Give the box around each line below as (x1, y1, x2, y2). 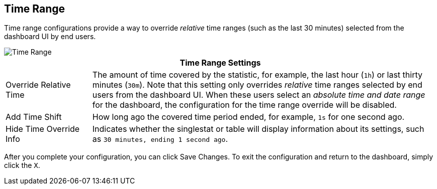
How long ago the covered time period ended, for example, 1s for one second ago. (92, 112, 405, 122)
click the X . (4, 161, 40, 170)
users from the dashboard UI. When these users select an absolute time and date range (92, 90, 425, 100)
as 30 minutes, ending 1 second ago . (92, 134, 228, 144)
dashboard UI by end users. (4, 32, 96, 41)
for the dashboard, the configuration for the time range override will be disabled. (92, 100, 397, 110)
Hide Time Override (6, 124, 80, 134)
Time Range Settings (180, 58, 261, 68)
